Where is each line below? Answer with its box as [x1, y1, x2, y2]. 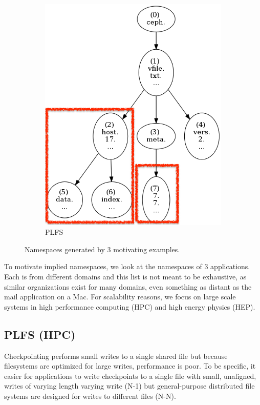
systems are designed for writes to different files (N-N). [4, 391, 176, 401]
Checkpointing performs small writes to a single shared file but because [4, 350, 228, 361]
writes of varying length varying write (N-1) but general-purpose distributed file [4, 380, 255, 391]
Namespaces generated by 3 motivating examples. [25, 244, 180, 254]
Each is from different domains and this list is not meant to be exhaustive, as [4, 271, 247, 282]
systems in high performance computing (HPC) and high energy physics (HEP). [4, 301, 255, 312]
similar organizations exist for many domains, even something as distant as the [4, 281, 252, 292]
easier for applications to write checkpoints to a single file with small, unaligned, [4, 370, 256, 381]
